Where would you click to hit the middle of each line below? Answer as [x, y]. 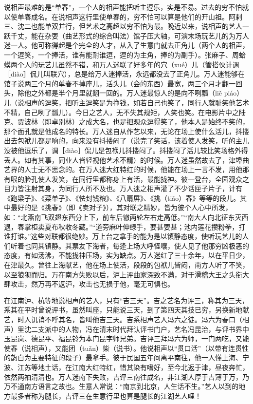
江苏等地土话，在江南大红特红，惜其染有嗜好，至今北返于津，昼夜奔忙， [133, 367]
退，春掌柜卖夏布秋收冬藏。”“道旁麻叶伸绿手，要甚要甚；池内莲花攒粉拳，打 [125, 226]
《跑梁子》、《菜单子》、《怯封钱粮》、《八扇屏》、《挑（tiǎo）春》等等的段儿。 [122, 198]
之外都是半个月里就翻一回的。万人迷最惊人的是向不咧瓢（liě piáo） [137, 93]
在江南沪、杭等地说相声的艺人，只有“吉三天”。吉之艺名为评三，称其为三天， [126, 300]
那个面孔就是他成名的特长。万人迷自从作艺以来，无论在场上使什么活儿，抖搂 [126, 131]
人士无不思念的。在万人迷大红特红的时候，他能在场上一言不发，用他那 [136, 169]
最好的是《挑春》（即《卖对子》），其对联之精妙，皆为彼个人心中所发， [121, 207]
